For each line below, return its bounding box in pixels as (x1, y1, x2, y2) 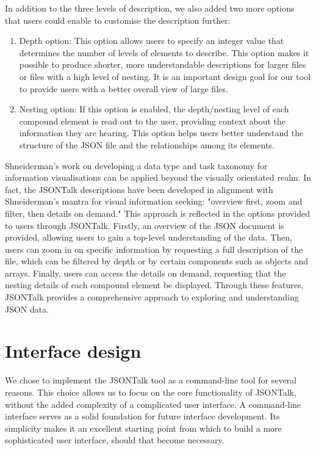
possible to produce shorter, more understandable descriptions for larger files (19, 58, 306, 71)
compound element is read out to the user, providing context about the (19, 114, 286, 127)
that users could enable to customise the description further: (5, 13, 231, 26)
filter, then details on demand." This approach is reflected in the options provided (5, 206, 311, 219)
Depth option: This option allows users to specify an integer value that (19, 34, 284, 47)
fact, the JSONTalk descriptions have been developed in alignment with (5, 183, 273, 195)
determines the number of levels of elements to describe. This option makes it (19, 46, 309, 59)
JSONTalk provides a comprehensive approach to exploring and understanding (5, 291, 299, 303)
